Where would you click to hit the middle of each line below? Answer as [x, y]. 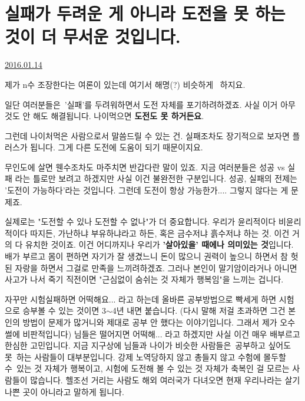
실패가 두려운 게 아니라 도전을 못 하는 [145, 13]
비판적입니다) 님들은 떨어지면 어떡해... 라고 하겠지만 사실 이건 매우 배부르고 [161, 333]
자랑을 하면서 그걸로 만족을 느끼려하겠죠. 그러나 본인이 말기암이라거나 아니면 [156, 267]
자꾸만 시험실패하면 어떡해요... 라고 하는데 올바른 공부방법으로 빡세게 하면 [141, 299]
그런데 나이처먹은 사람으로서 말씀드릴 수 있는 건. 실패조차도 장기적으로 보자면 [147, 135]
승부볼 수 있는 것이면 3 [64, 310]
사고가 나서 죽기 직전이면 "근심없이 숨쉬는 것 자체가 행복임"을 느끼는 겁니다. [144, 279]
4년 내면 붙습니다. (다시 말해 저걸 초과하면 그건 [199, 310]
